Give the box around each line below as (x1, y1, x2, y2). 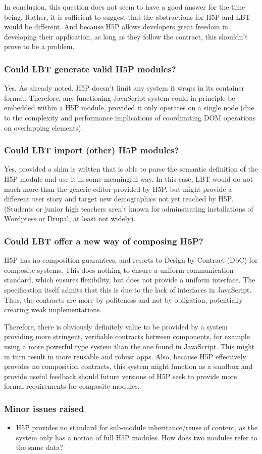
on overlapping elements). (4, 122, 83, 133)
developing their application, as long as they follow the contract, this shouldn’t (4, 31, 248, 42)
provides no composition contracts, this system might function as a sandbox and (4, 361, 253, 372)
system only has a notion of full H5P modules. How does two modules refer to (16, 432, 257, 442)
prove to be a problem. (4, 41, 75, 52)
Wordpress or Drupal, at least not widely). (4, 213, 136, 224)
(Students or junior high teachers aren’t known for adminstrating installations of (4, 203, 253, 214)
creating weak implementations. (4, 304, 102, 315)
